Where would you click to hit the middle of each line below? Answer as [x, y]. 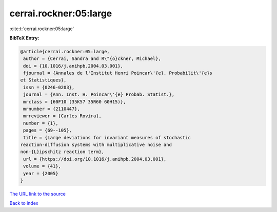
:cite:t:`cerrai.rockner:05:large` [42, 29]
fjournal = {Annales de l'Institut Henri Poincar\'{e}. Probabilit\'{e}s [118, 73]
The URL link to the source [38, 194]
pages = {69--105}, [47, 130]
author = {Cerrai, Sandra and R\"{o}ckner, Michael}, [92, 59]
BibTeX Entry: [24, 38]
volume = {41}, [42, 166]
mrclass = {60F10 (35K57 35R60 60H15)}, [75, 102]
